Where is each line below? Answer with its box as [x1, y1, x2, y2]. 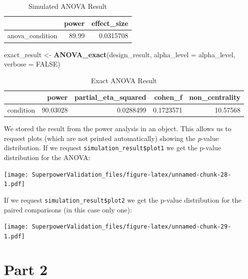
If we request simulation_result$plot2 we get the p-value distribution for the [4, 195, 242, 205]
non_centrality [189, 92, 241, 102]
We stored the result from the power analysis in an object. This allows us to [4, 123, 231, 134]
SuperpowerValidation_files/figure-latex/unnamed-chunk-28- [32, 171, 231, 178]
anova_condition [7, 30, 58, 41]
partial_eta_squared [74, 92, 146, 102]
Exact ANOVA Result [91, 75, 157, 85]
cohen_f [154, 92, 183, 102]
